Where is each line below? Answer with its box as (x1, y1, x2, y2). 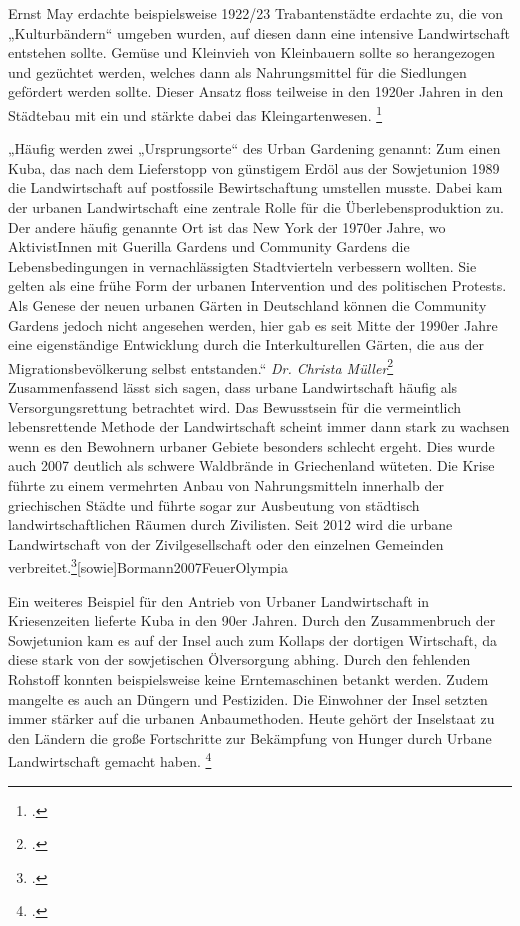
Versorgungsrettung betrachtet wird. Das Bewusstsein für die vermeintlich (8, 396, 462, 417)
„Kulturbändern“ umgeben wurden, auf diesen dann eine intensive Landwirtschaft (8, 22, 510, 43)
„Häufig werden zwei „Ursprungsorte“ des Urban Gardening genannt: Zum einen (8, 138, 501, 159)
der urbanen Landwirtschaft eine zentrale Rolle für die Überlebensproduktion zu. (8, 197, 504, 217)
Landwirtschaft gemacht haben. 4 (8, 748, 212, 771)
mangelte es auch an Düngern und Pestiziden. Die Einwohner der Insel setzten (8, 688, 488, 709)
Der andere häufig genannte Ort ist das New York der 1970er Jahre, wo (8, 216, 446, 237)
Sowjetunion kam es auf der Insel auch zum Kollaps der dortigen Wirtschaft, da (8, 629, 497, 650)
